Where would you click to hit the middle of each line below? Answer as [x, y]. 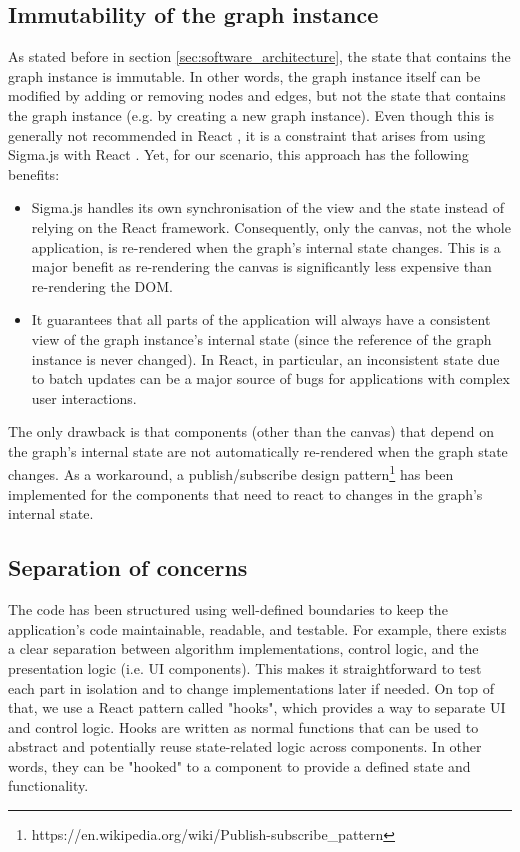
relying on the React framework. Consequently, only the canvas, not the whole [271, 226]
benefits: [34, 173]
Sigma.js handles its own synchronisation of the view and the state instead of [268, 207]
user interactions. [84, 397]
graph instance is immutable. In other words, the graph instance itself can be [244, 75]
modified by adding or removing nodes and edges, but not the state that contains [257, 95]
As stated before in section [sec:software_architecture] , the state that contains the [259, 56]
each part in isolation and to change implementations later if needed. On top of [251, 687]
